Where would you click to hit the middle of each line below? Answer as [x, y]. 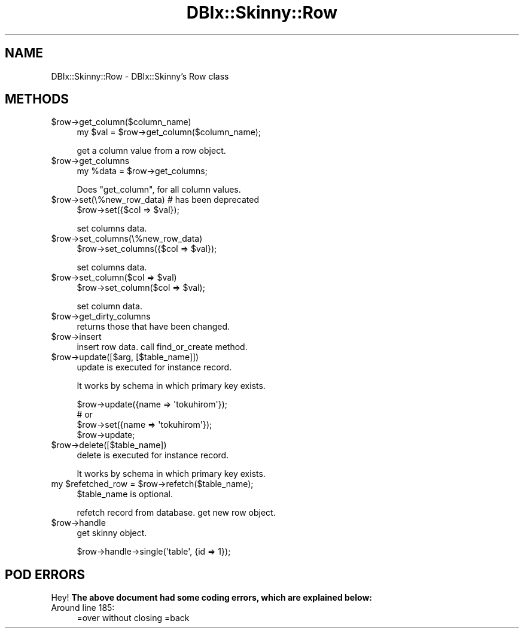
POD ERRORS [45, 574]
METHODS [37, 99]
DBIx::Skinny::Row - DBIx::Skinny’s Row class [140, 76]
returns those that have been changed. [153, 327]
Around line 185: [83, 608]
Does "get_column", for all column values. [159, 190]
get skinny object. [112, 533]
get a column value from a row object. [151, 151]
